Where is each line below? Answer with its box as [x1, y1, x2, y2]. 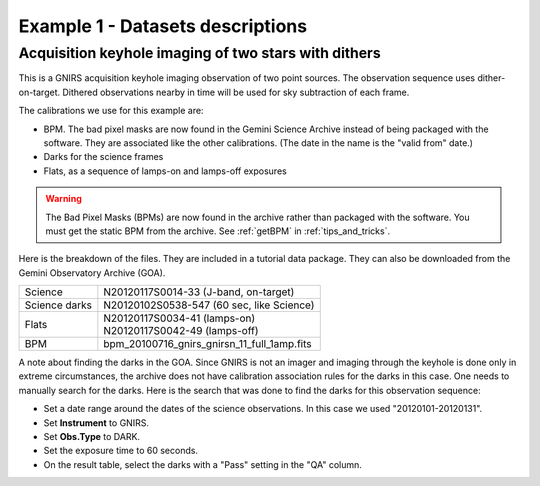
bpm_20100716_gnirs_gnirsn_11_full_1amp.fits [103, 337, 312, 351]
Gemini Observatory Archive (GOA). [18, 266, 166, 279]
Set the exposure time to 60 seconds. [43, 445, 199, 457]
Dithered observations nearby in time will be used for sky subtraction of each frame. [61, 86, 410, 98]
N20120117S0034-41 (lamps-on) [103, 311, 256, 325]
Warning [45, 193, 82, 205]
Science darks [24, 298, 93, 312]
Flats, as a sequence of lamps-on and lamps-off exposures [43, 165, 287, 177]
